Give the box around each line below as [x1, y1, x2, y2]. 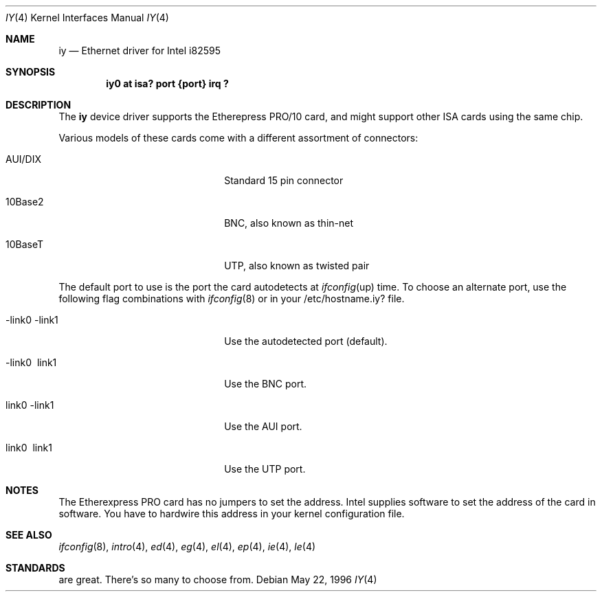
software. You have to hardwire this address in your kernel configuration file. [58, 508, 405, 519]
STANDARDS [5, 562, 65, 574]
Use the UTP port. [224, 463, 306, 475]
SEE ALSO [5, 529, 52, 541]
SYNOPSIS [5, 66, 56, 78]
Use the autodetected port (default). [224, 335, 388, 347]
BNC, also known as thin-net [224, 217, 353, 229]
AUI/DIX [5, 153, 42, 165]
